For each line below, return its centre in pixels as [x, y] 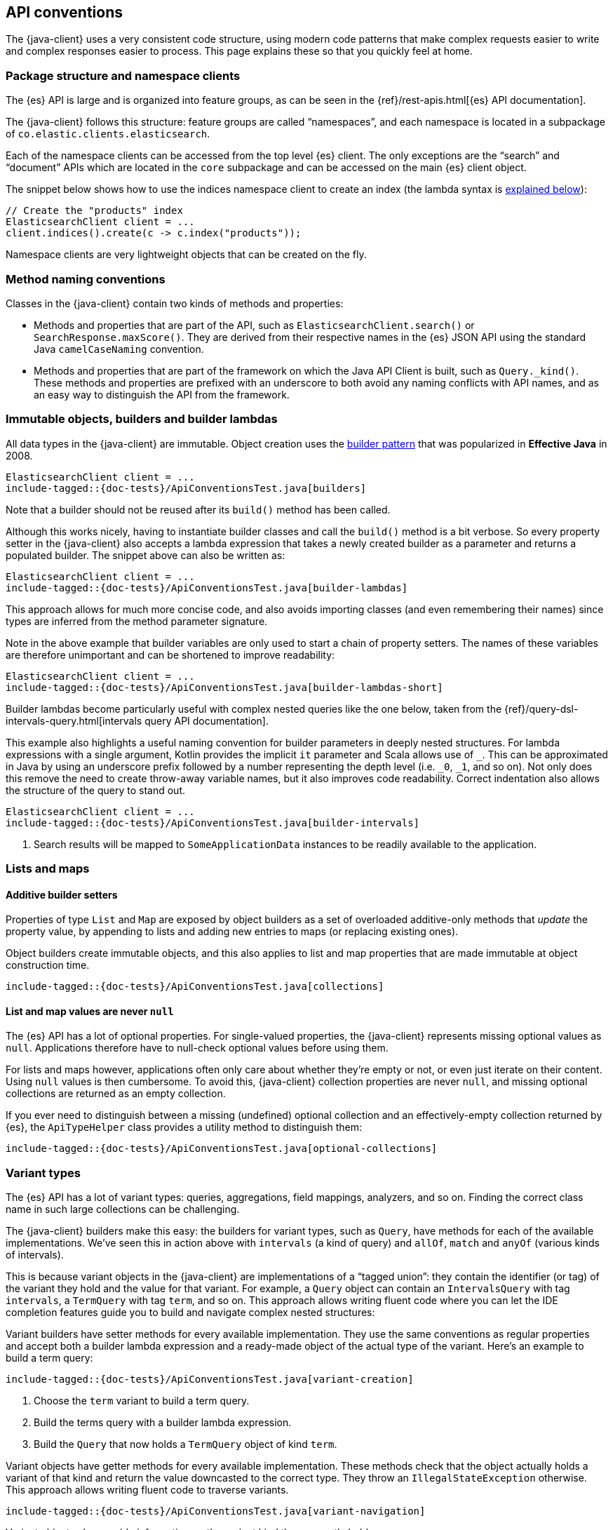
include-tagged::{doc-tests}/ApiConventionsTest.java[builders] [186, 488]
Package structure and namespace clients [123, 75]
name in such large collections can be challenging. [123, 1209]
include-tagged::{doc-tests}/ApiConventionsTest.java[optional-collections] [222, 1149]
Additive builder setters [62, 894]
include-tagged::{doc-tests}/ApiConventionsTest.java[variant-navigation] [216, 1511]
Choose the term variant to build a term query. [142, 1401]
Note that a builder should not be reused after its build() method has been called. [198, 509]
